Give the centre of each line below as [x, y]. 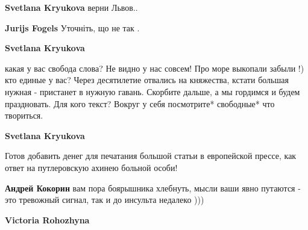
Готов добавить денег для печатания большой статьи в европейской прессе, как [151, 156]
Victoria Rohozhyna [47, 219]
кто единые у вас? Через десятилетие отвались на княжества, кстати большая [147, 80]
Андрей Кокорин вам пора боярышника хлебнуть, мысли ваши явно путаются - [153, 188]
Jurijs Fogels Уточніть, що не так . [72, 27]
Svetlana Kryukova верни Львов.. [71, 7]
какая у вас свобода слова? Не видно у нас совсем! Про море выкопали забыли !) [155, 68]
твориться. [24, 115]
